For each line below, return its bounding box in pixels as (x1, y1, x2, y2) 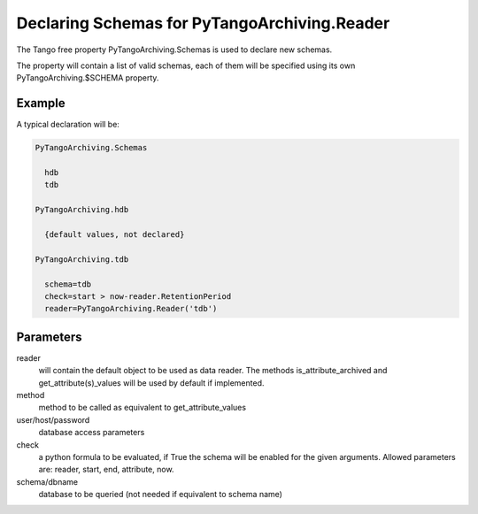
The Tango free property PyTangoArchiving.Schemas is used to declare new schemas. (16, 44, 333, 55)
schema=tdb (44, 279, 92, 289)
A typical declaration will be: (16, 119, 119, 130)
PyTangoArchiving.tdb (35, 254, 129, 265)
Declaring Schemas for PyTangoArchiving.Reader (16, 13, 390, 33)
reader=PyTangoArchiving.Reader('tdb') (44, 303, 218, 314)
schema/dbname (16, 476, 79, 487)
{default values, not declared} (44, 229, 185, 239)
